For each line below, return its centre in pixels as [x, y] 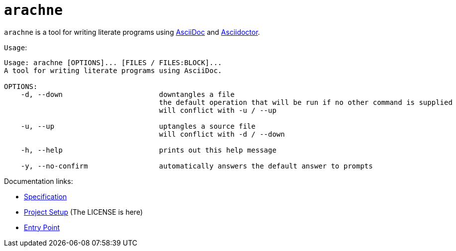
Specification [46, 196]
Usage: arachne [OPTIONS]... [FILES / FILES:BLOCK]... [113, 62]
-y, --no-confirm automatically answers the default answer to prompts [197, 166]
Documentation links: [39, 181]
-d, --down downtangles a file [128, 94]
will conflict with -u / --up [218, 110]
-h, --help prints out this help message [148, 150]
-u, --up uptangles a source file [138, 126]
